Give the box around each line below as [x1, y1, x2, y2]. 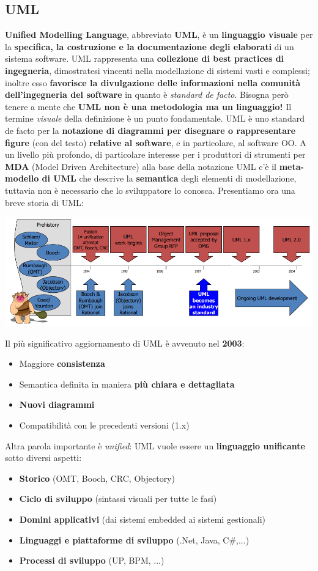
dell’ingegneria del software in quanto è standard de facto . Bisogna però [5, 88, 289, 101]
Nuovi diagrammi [19, 398, 95, 411]
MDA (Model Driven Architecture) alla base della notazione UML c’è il [5, 160, 276, 172]
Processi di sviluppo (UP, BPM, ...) [19, 554, 165, 567]
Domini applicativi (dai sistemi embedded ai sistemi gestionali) [19, 512, 265, 525]
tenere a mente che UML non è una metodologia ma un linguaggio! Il [5, 100, 292, 112]
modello [5, 172, 39, 185]
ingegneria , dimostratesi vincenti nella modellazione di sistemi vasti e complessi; [5, 64, 310, 76]
